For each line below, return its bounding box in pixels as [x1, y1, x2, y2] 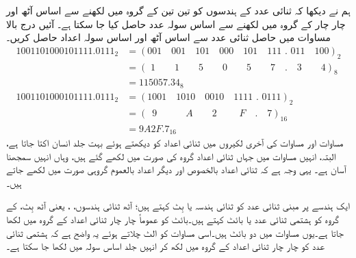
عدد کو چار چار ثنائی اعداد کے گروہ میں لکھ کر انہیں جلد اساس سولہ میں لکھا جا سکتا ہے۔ [6, 239, 325, 253]
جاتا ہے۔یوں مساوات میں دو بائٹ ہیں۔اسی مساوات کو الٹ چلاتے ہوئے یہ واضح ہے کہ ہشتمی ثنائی [6, 225, 344, 240]
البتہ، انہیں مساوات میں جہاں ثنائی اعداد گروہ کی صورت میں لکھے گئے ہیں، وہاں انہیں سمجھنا [6, 149, 336, 163]
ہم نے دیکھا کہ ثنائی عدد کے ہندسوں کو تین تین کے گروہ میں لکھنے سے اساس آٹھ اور [6, 3, 351, 17]
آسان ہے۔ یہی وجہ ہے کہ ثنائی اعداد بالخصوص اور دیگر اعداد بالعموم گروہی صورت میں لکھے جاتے [6, 162, 346, 177]
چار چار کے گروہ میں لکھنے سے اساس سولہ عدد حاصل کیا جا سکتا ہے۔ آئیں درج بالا [6, 16, 346, 31]
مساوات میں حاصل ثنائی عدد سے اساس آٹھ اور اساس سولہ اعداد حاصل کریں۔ [6, 30, 331, 44]
